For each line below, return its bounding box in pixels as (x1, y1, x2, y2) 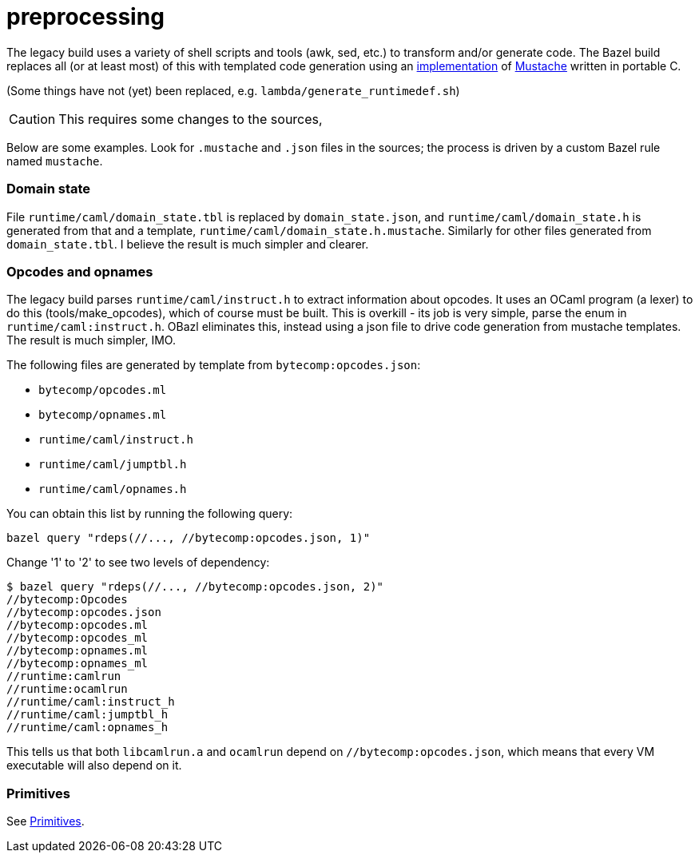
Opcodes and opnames (6, 263, 153, 280)
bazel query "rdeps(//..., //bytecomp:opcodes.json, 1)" (6, 531, 371, 545)
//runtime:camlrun (6, 670, 121, 683)
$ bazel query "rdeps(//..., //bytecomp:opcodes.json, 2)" (6, 580, 384, 594)
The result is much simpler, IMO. (6, 333, 176, 348)
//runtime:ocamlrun (6, 682, 128, 696)
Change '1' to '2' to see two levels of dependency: (6, 555, 270, 570)
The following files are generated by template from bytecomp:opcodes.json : (6, 358, 421, 372)
